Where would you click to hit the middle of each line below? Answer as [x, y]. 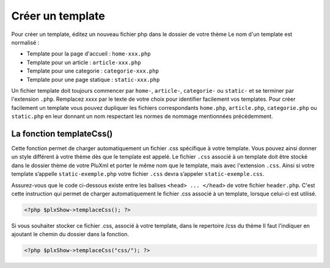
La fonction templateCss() [62, 133]
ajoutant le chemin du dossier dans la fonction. [70, 234]
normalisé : [25, 42]
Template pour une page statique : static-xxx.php [93, 79]
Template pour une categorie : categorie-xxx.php [93, 71]
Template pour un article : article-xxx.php [84, 62]
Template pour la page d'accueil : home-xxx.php [89, 54]
